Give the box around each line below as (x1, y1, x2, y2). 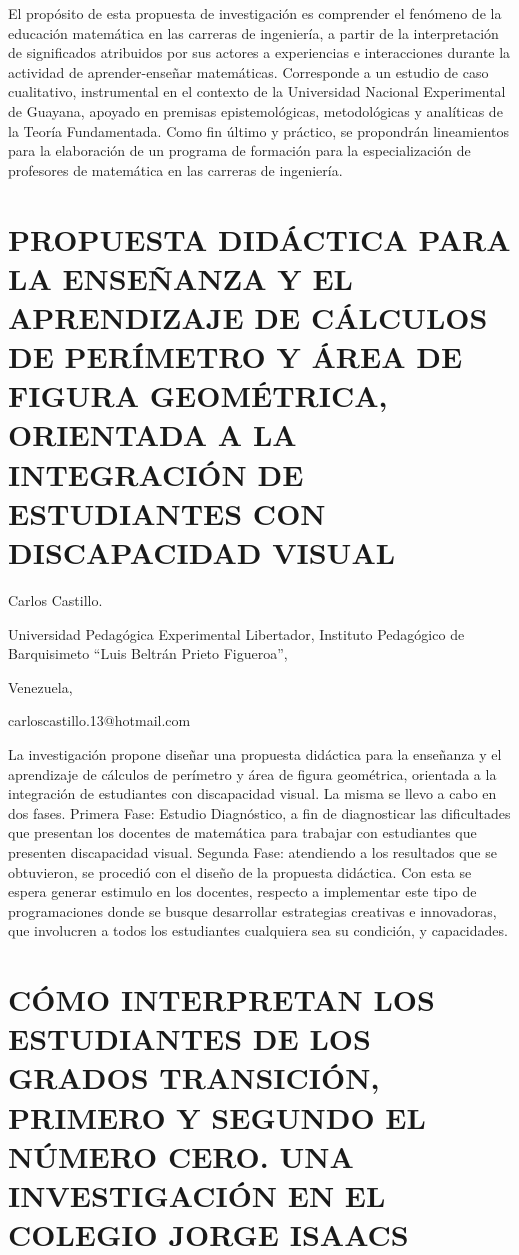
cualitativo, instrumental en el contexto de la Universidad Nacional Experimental (8, 81, 506, 102)
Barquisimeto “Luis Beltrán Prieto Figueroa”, (8, 643, 288, 664)
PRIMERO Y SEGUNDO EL (8, 1096, 426, 1137)
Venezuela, (8, 676, 73, 697)
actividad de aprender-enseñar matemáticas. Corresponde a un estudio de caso (8, 61, 489, 82)
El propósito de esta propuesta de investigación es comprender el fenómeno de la (8, 3, 502, 23)
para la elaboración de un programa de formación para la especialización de (8, 140, 471, 161)
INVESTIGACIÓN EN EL (8, 1175, 386, 1215)
